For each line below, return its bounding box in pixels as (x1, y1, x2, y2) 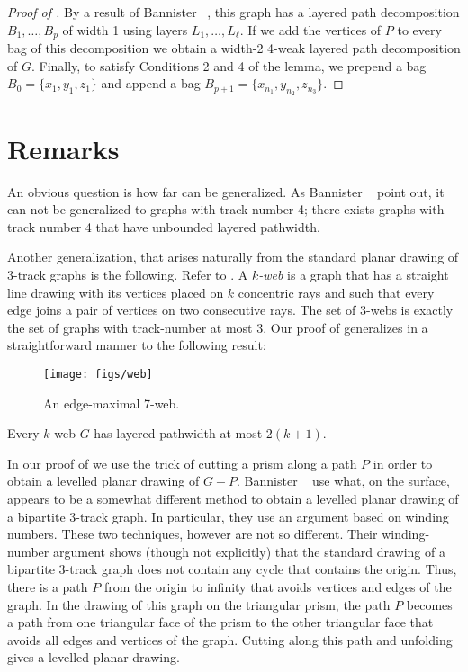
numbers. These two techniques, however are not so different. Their (7, 524, 378, 543)
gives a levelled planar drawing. (7, 648, 180, 667)
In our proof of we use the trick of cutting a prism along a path (7, 453, 357, 472)
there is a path (7, 577, 88, 596)
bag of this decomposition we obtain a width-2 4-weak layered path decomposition (7, 39, 461, 58)
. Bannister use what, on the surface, (237, 471, 450, 490)
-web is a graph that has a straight (258, 264, 449, 283)
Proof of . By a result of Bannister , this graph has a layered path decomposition (7, 3, 460, 21)
